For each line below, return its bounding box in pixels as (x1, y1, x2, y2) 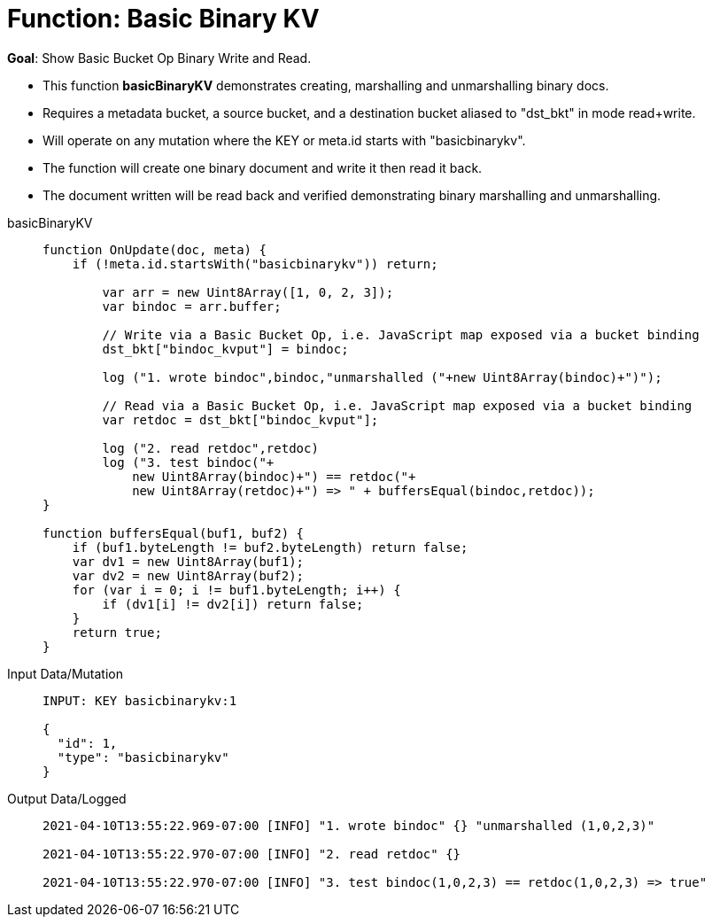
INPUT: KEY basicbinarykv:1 (43, 693, 237, 708)
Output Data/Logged (7, 790, 127, 806)
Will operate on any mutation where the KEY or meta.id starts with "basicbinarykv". (43, 132, 526, 148)
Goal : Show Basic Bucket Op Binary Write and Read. (7, 50, 312, 66)
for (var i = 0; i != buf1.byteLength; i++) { (72, 582, 401, 597)
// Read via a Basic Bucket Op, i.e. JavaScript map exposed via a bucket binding (102, 398, 693, 413)
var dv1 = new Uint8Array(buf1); (72, 554, 305, 569)
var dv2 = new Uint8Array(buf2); (72, 568, 305, 583)
